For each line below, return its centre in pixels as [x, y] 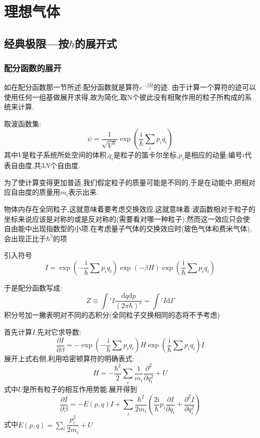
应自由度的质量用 [32, 192]
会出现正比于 [25, 238]
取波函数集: [23, 123]
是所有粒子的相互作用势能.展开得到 [80, 389]
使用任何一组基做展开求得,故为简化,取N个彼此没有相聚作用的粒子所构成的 [124, 97]
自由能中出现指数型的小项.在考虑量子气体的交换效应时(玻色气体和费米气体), [128, 229]
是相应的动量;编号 [213, 155]
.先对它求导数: [58, 332]
